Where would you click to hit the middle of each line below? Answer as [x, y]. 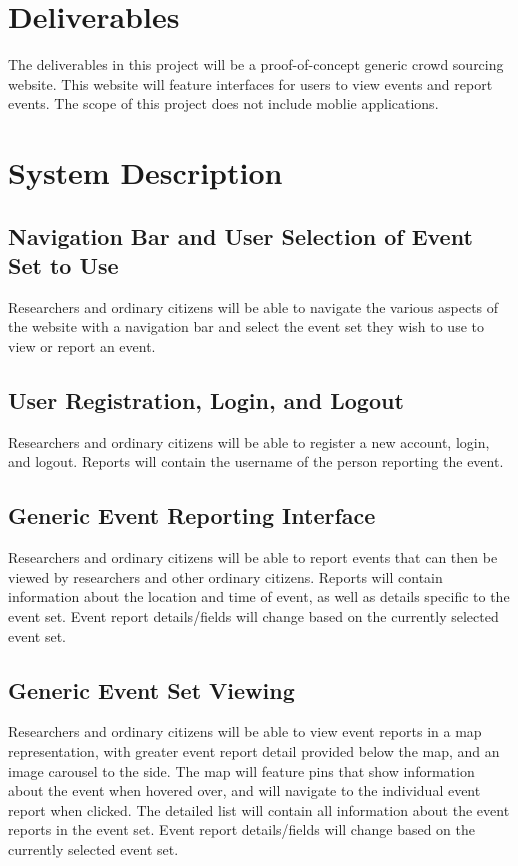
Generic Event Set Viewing [151, 689]
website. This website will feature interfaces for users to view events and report [250, 83]
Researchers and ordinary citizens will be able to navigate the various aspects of [253, 306]
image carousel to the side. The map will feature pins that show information [241, 770]
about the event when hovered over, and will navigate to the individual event [244, 790]
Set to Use [63, 265]
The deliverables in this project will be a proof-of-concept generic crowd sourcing [256, 64]
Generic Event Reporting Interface [192, 515]
